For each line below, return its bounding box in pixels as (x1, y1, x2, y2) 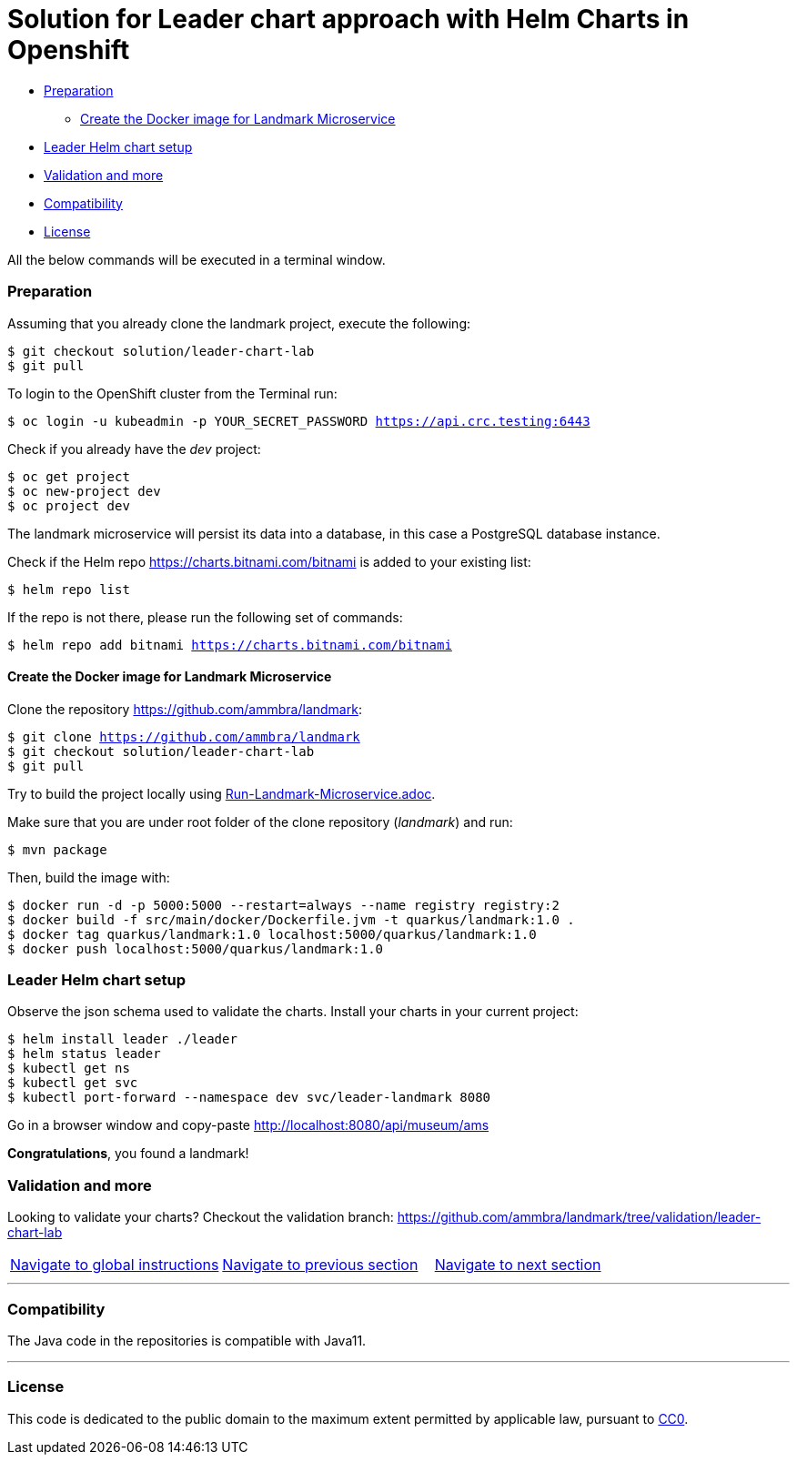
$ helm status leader (7, 1046, 161, 1062)
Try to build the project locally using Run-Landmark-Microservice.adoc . (7, 785, 436, 802)
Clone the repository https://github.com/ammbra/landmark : (7, 701, 362, 717)
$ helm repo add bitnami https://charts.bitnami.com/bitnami (7, 637, 452, 652)
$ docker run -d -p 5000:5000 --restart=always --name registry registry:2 (7, 897, 560, 912)
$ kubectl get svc (7, 1075, 138, 1091)
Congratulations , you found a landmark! (7, 1145, 249, 1162)
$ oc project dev (7, 498, 130, 513)
